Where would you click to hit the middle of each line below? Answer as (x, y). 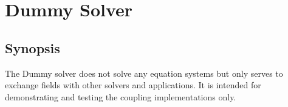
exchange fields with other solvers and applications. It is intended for (133, 85)
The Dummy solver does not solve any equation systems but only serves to (144, 73)
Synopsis (33, 47)
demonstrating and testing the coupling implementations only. (121, 96)
